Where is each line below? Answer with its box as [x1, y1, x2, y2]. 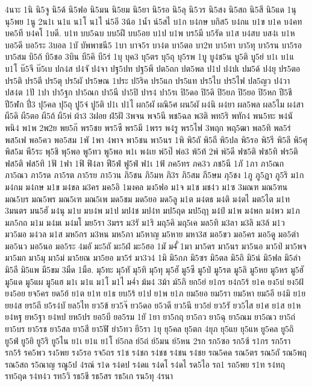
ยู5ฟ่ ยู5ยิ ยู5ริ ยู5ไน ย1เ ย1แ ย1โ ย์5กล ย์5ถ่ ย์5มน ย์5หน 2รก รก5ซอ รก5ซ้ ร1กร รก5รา [5, 334, 291, 347]
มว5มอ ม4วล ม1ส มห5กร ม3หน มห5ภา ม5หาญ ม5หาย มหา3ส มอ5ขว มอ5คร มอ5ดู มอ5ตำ [5, 228, 299, 240]
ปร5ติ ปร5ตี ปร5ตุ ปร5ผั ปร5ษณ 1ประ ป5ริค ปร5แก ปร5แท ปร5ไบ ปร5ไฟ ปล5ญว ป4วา [5, 74, 290, 86]
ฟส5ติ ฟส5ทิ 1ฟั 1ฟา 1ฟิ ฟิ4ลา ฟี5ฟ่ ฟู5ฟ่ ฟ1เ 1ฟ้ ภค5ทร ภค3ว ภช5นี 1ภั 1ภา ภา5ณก [5, 156, 284, 169]
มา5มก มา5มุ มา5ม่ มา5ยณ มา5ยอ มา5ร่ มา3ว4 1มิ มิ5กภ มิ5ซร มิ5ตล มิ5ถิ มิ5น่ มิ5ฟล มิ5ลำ [5, 251, 301, 264]
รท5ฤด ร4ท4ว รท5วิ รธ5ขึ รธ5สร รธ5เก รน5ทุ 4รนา [5, 369, 173, 382]
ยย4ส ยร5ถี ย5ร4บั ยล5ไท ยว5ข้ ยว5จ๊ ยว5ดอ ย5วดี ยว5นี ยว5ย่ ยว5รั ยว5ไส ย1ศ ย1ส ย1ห [5, 298, 301, 311]
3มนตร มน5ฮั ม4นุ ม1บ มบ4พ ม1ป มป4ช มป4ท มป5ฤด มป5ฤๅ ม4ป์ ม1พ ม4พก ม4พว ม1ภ [5, 204, 300, 217]
